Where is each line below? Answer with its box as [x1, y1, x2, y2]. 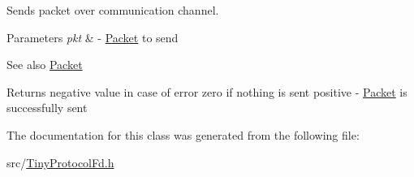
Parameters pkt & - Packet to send [6, 28, 179, 45]
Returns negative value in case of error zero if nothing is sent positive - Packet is [6, 83, 408, 100]
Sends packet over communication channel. [6, 2, 219, 18]
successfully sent [6, 99, 88, 116]
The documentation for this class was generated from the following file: [6, 126, 360, 143]
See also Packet [6, 56, 83, 73]
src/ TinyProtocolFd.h [6, 153, 114, 171]
